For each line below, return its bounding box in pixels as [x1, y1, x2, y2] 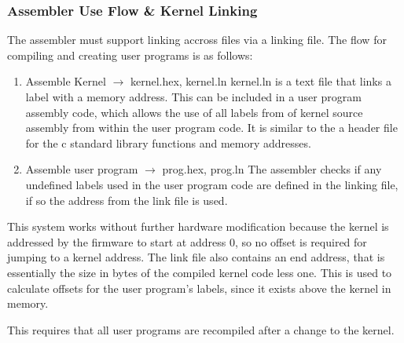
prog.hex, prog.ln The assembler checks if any [162, 161, 382, 177]
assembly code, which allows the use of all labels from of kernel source [25, 104, 363, 120]
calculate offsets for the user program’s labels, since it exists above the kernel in [7, 279, 391, 296]
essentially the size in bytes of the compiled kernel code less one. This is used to [7, 264, 392, 280]
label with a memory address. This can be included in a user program [25, 89, 362, 104]
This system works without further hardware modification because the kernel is [7, 218, 389, 235]
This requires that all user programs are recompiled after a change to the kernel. [7, 321, 395, 338]
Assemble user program [25, 161, 138, 177]
